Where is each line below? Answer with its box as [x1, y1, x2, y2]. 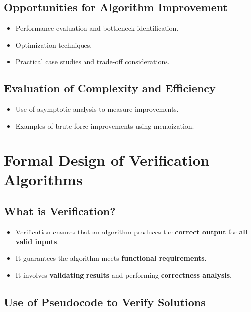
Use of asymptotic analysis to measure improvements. [15, 104, 179, 114]
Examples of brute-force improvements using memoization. [15, 120, 194, 131]
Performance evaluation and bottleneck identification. [15, 23, 179, 33]
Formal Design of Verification [4, 150, 210, 170]
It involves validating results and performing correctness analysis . [15, 269, 232, 280]
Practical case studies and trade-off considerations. [15, 56, 170, 67]
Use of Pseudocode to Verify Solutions [4, 294, 206, 309]
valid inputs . [15, 236, 59, 246]
